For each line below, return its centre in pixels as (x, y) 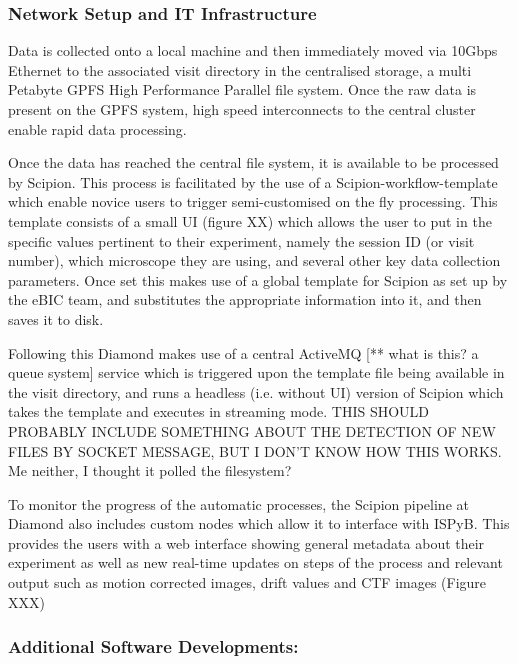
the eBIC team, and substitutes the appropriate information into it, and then (245, 299)
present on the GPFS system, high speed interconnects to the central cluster (242, 109)
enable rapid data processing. (97, 128)
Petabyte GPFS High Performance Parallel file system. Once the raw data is (242, 89)
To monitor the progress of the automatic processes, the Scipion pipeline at (238, 503)
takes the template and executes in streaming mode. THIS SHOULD (219, 411)
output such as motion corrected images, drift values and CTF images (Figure (247, 582)
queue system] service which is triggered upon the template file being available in (256, 372)
